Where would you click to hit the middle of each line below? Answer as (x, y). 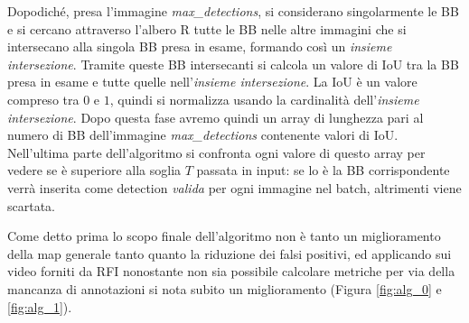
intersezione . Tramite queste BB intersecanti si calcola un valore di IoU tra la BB (233, 64)
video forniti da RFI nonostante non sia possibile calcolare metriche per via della (231, 271)
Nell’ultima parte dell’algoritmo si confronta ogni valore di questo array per (216, 152)
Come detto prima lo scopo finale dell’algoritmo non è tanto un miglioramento (224, 236)
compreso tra (43, 99)
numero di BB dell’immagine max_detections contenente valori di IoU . (203, 135)
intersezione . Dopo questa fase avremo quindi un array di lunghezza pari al (216, 117)
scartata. (32, 205)
